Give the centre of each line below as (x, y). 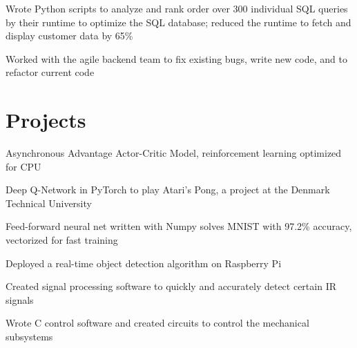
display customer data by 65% (69, 36)
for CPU (23, 166)
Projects (46, 120)
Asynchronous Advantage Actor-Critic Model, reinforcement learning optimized (174, 153)
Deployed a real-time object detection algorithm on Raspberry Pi (144, 263)
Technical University (49, 203)
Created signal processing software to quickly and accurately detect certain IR (171, 286)
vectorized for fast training (62, 240)
